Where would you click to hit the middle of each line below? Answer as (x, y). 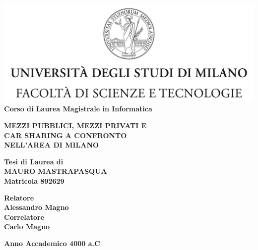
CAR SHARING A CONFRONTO (65, 135)
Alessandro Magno (36, 207)
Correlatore (24, 217)
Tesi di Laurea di (34, 161)
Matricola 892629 (34, 181)
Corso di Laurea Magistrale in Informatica (78, 109)
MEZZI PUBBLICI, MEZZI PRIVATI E (75, 125)
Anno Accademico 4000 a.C (52, 243)
